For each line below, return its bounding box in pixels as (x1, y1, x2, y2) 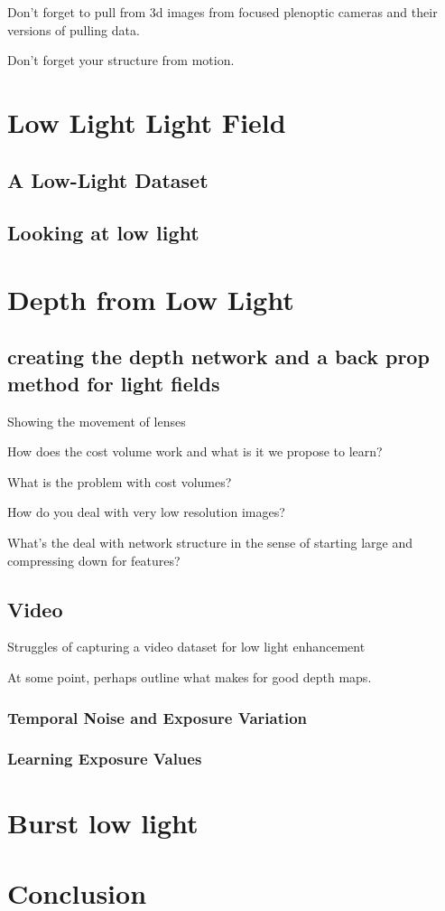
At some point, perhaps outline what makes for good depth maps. (7, 668, 372, 687)
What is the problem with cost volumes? (7, 472, 232, 491)
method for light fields (7, 369, 220, 397)
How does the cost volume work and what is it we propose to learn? (7, 442, 383, 461)
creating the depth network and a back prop (7, 343, 430, 371)
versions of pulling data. (7, 20, 140, 39)
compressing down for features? (7, 550, 181, 569)
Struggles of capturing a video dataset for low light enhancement (7, 637, 366, 656)
